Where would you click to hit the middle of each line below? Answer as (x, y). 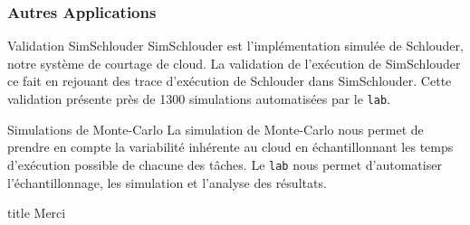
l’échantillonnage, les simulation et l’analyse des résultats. (167, 182)
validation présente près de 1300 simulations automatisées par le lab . (199, 98)
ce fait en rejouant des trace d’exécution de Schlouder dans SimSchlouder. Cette (230, 81)
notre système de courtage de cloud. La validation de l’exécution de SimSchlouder (234, 63)
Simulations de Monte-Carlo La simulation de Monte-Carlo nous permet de (216, 129)
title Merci (37, 213)
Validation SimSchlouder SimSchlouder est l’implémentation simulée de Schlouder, (235, 46)
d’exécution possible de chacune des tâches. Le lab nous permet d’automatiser (225, 164)
